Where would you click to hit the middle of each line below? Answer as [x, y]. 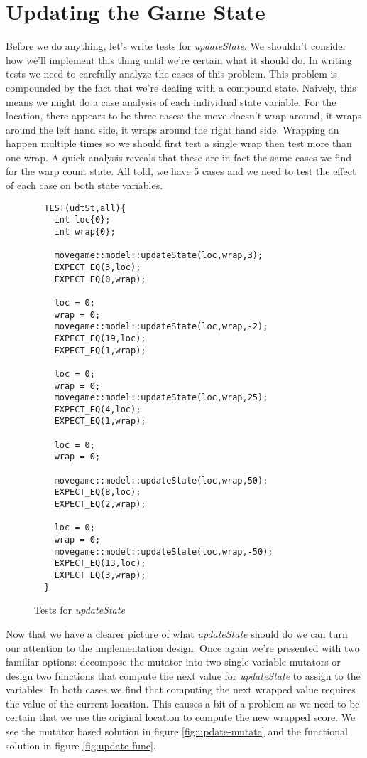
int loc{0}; [82, 220]
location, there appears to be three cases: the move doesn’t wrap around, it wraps [184, 116]
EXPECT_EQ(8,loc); [98, 492]
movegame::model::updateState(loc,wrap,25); [161, 398]
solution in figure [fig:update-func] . [81, 745]
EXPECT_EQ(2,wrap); [100, 505]
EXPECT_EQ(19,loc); [100, 338]
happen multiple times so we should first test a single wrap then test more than [179, 143]
